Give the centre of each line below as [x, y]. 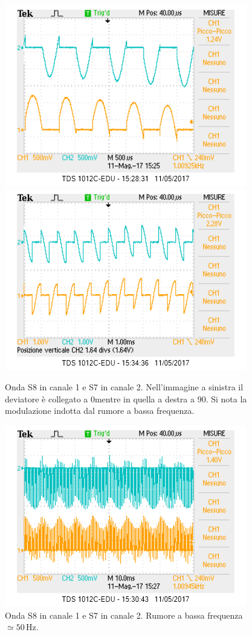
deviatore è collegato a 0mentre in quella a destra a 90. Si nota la [126, 398]
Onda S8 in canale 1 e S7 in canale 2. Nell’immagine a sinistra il [124, 387]
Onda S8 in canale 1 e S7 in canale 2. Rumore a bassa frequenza [124, 615]
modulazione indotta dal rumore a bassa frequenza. [100, 411]
